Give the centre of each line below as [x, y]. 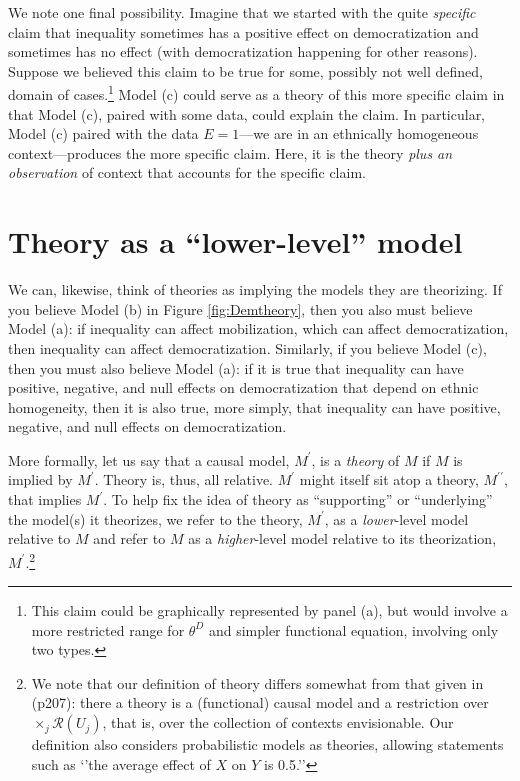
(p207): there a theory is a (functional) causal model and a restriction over [260, 702]
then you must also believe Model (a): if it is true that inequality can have [236, 367]
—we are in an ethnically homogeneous [359, 133]
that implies [45, 499]
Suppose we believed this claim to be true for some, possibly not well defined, [245, 70]
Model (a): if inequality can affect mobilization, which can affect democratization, [258, 328]
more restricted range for [108, 629]
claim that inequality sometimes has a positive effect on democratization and [243, 31]
